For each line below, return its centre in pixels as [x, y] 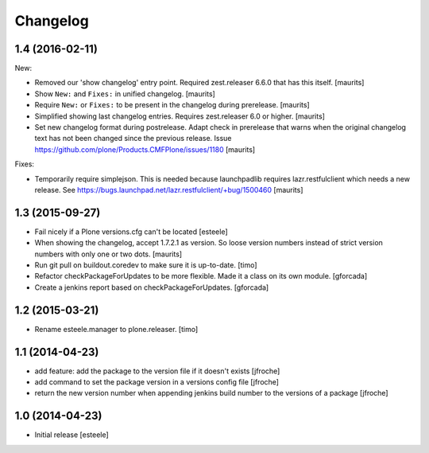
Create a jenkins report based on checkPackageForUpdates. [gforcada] [152, 287]
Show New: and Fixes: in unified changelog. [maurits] [125, 94]
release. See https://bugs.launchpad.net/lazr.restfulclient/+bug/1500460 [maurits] [169, 189]
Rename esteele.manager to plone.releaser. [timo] [116, 329]
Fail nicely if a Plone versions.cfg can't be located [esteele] [131, 232]
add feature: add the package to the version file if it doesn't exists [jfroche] [157, 371]
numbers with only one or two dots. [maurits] [108, 254]
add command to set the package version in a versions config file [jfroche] [157, 382]
